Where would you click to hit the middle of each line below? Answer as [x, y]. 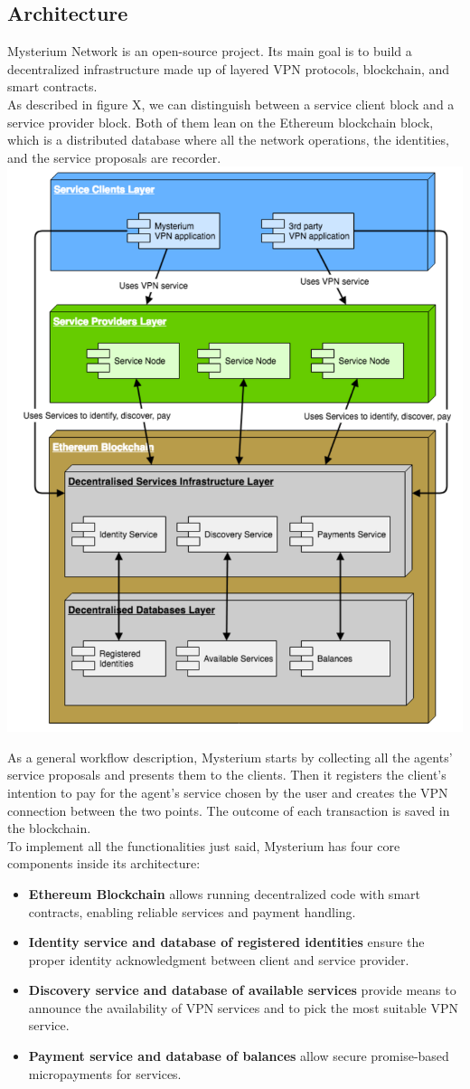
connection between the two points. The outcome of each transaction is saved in [229, 810]
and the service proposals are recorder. [114, 157]
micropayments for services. [105, 1073]
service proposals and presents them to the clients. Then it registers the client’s [227, 775]
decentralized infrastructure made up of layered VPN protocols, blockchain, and [229, 68]
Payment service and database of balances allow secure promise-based [239, 1056]
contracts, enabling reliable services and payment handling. [192, 911]
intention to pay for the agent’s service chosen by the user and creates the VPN [228, 792]
